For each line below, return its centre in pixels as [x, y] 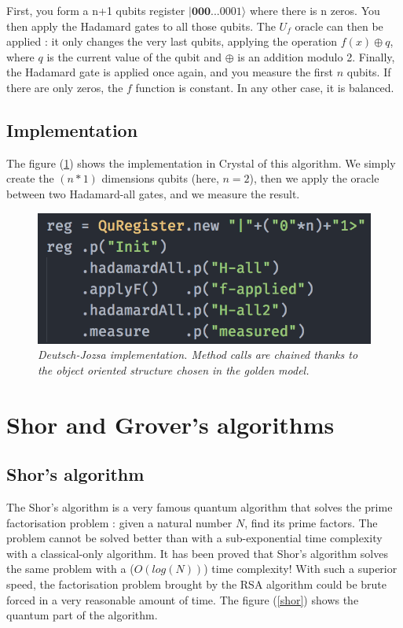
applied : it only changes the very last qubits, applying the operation [172, 41]
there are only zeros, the [65, 87]
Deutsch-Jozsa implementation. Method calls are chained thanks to [198, 355]
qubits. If [369, 72]
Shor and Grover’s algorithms [170, 424]
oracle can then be [339, 26]
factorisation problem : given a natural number [119, 522]
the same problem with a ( [70, 569]
